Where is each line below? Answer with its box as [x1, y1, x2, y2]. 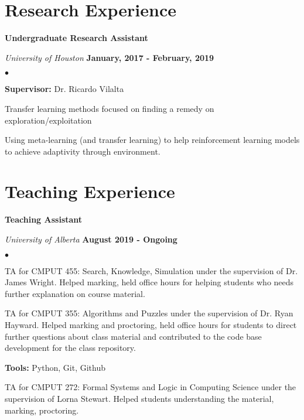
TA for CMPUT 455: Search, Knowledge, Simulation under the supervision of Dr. [5, 264, 298, 276]
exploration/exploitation [5, 114, 92, 126]
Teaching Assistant [5, 213, 83, 226]
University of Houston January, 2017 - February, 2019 [5, 51, 214, 63]
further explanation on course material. [5, 287, 145, 299]
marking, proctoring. [5, 404, 79, 416]
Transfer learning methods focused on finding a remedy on [5, 102, 214, 114]
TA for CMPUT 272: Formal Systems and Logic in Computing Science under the [5, 381, 296, 393]
